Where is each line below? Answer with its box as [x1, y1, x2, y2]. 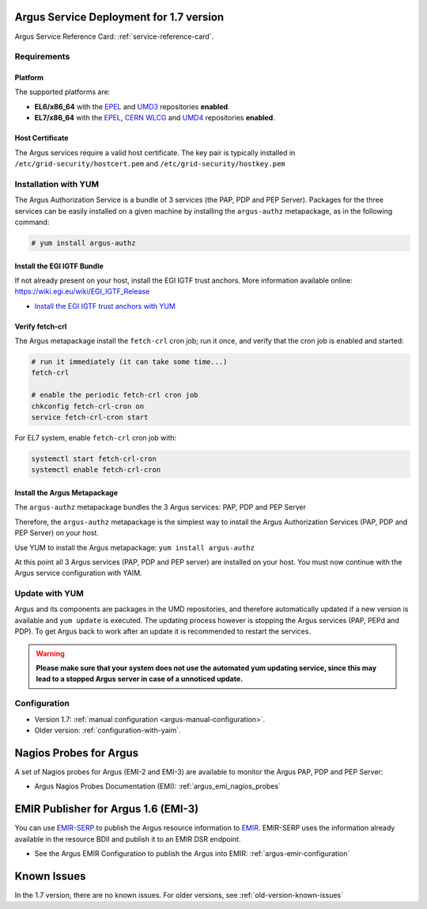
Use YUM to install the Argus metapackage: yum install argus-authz [14, 542, 255, 552]
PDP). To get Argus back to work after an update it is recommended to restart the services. [14, 626, 312, 637]
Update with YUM [14, 588, 85, 599]
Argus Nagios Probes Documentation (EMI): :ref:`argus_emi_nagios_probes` [34, 782, 281, 791]
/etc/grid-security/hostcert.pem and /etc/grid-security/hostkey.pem [14, 159, 285, 169]
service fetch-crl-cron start [31, 413, 149, 422]
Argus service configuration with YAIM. [14, 569, 142, 578]
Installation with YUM [14, 178, 99, 189]
